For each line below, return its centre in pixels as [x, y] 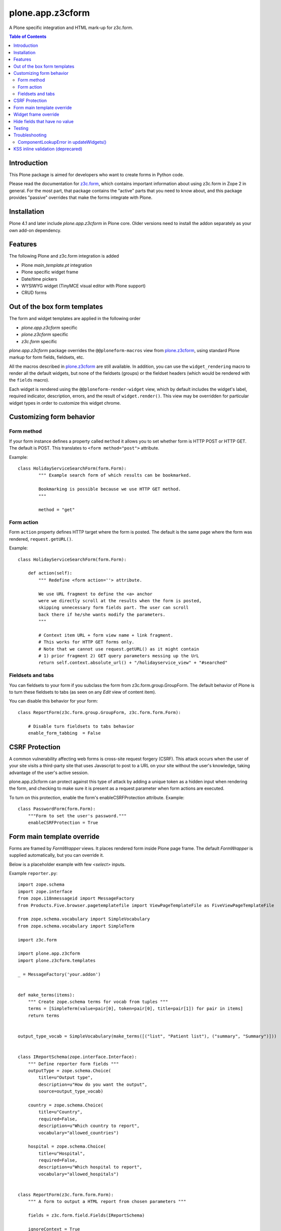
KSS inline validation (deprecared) [48, 149]
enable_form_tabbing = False [64, 733]
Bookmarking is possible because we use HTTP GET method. [110, 489]
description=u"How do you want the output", [93, 1084]
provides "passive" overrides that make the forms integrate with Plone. [81, 197]
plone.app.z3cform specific [49, 327]
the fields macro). [29, 380]
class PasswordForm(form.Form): [57, 809]
